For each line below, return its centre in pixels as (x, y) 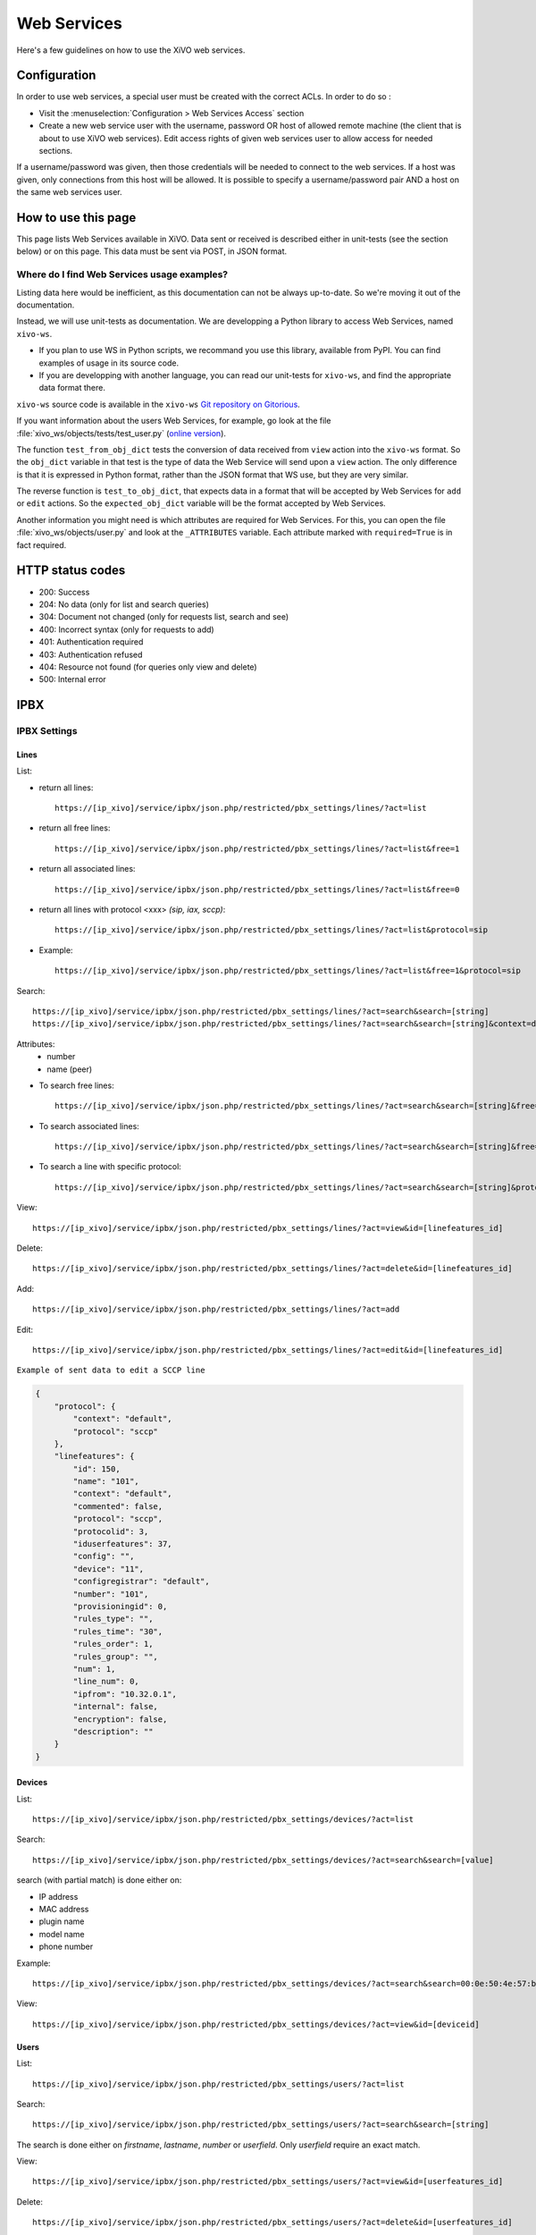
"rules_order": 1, (113, 1644)
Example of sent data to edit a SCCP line (111, 1371)
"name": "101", (106, 1481)
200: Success (64, 592)
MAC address (64, 1910)
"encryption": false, (120, 1719)
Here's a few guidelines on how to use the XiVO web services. (131, 50)
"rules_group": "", (115, 1657)
